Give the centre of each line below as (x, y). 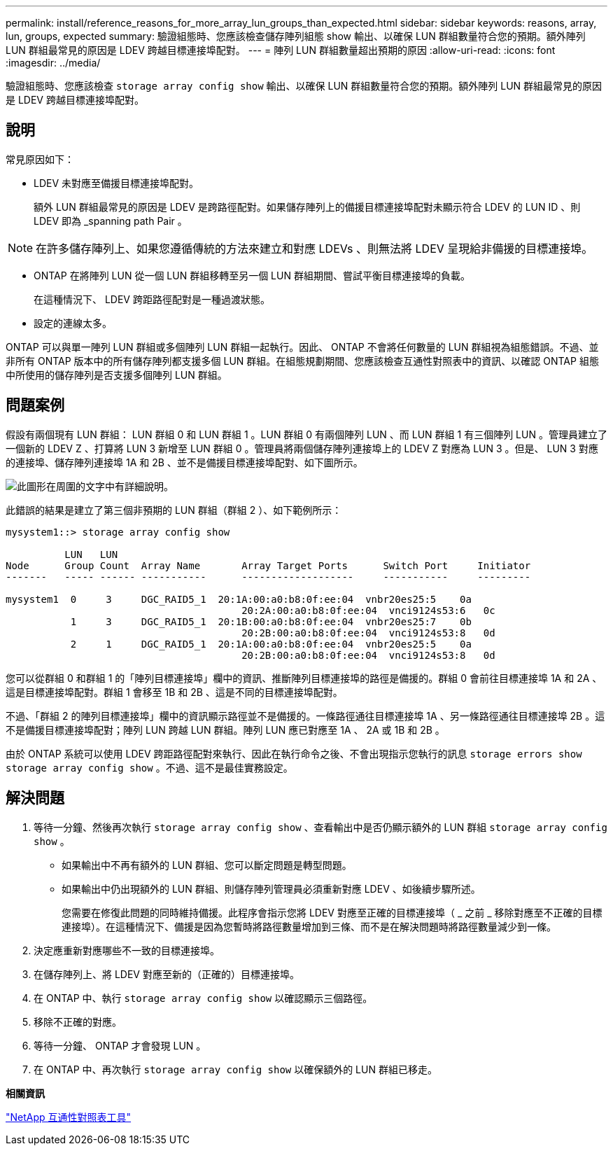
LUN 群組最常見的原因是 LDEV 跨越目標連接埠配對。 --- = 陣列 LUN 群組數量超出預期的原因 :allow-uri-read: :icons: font (281, 50)
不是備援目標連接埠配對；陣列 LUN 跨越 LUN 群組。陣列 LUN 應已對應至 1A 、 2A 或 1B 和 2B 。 (225, 730)
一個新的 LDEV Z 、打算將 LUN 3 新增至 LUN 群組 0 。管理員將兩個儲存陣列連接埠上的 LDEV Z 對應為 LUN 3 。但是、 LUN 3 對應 (302, 448)
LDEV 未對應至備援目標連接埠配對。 (117, 183)
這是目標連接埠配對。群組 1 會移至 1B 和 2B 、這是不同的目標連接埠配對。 (174, 692)
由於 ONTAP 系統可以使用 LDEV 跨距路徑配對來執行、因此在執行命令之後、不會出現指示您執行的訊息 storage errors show (294, 753)
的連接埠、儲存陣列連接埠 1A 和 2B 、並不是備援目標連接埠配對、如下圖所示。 (184, 462)
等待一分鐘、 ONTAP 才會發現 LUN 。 (120, 1045)
